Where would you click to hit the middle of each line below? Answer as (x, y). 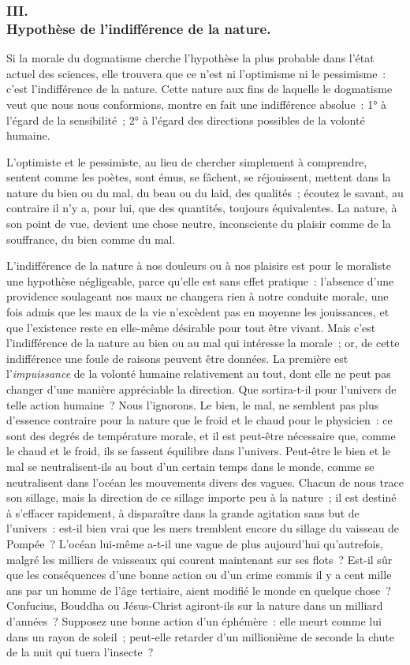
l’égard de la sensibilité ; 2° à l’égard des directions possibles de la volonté (186, 120)
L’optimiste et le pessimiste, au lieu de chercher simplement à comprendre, (187, 161)
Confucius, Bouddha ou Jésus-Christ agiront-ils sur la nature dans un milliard (195, 605)
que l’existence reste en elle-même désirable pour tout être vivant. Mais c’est (191, 327)
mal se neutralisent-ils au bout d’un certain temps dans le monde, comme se (190, 466)
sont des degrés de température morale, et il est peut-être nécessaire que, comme (201, 435)
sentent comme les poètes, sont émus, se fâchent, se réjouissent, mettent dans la (199, 177)
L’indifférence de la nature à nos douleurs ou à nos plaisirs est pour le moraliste (199, 265)
